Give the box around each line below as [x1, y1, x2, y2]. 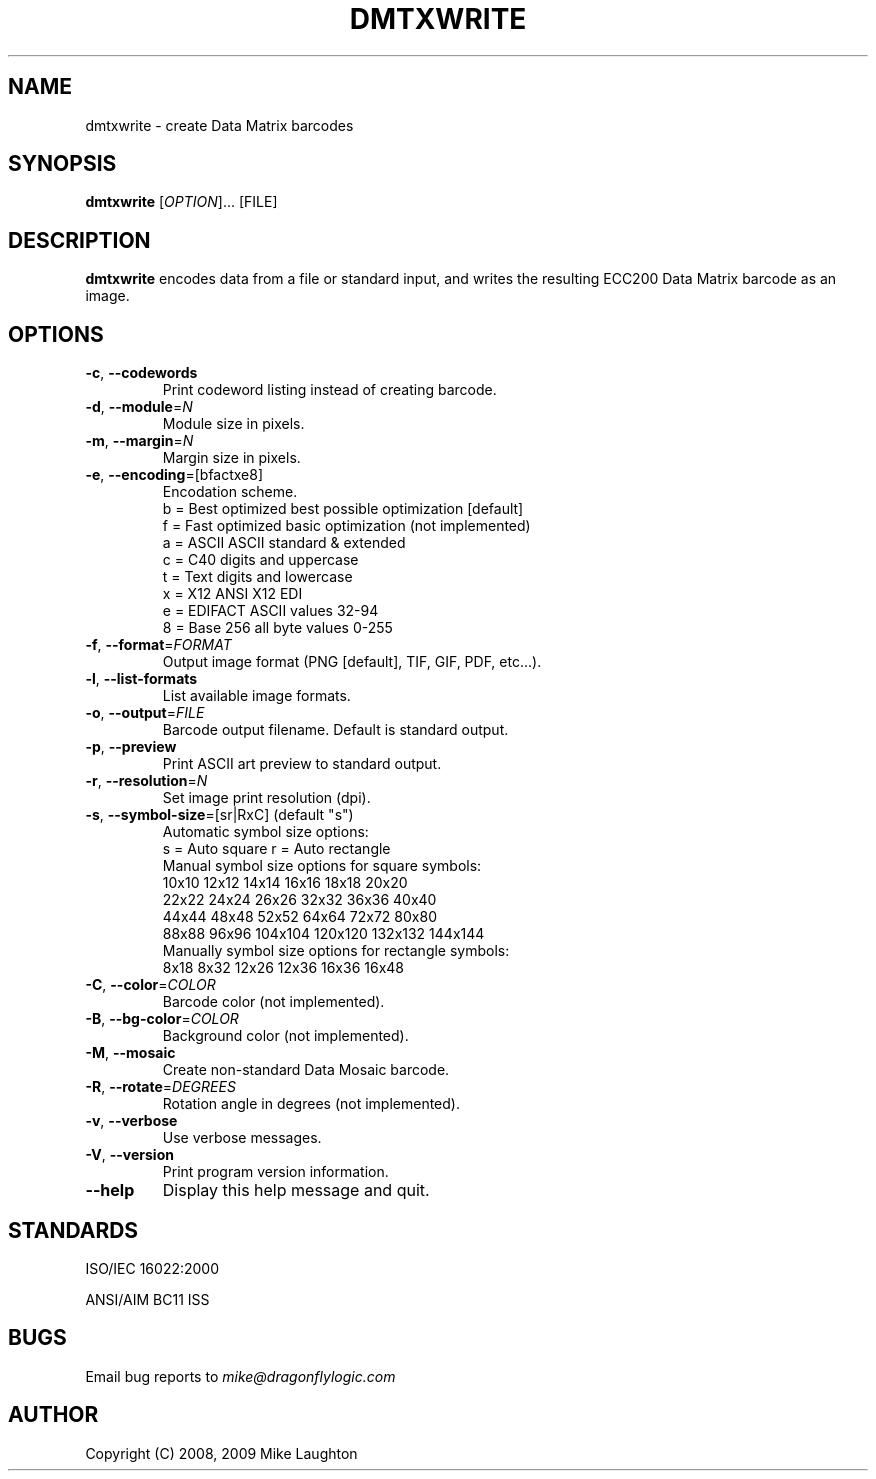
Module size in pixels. [162, 415, 305, 433]
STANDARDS [8, 1217, 139, 1243]
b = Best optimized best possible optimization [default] [162, 500, 524, 518]
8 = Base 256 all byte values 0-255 [162, 619, 393, 637]
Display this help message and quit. [162, 1180, 430, 1201]
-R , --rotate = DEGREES [85, 1078, 236, 1096]
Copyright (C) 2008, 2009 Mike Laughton [85, 1444, 358, 1462]
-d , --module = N [85, 398, 193, 416]
